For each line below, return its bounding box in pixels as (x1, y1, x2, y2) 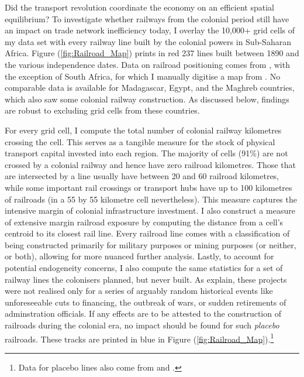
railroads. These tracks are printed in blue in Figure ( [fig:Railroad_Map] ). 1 (5, 331, 274, 345)
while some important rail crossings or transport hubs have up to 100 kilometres (5, 181, 292, 193)
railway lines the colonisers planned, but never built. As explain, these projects (5, 273, 287, 285)
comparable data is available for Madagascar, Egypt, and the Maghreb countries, (5, 81, 295, 94)
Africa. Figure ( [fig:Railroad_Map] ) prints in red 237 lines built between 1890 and (5, 47, 299, 59)
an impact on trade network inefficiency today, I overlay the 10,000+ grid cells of (5, 24, 295, 36)
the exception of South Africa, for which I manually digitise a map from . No (5, 70, 281, 82)
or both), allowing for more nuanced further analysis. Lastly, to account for (5, 250, 274, 262)
